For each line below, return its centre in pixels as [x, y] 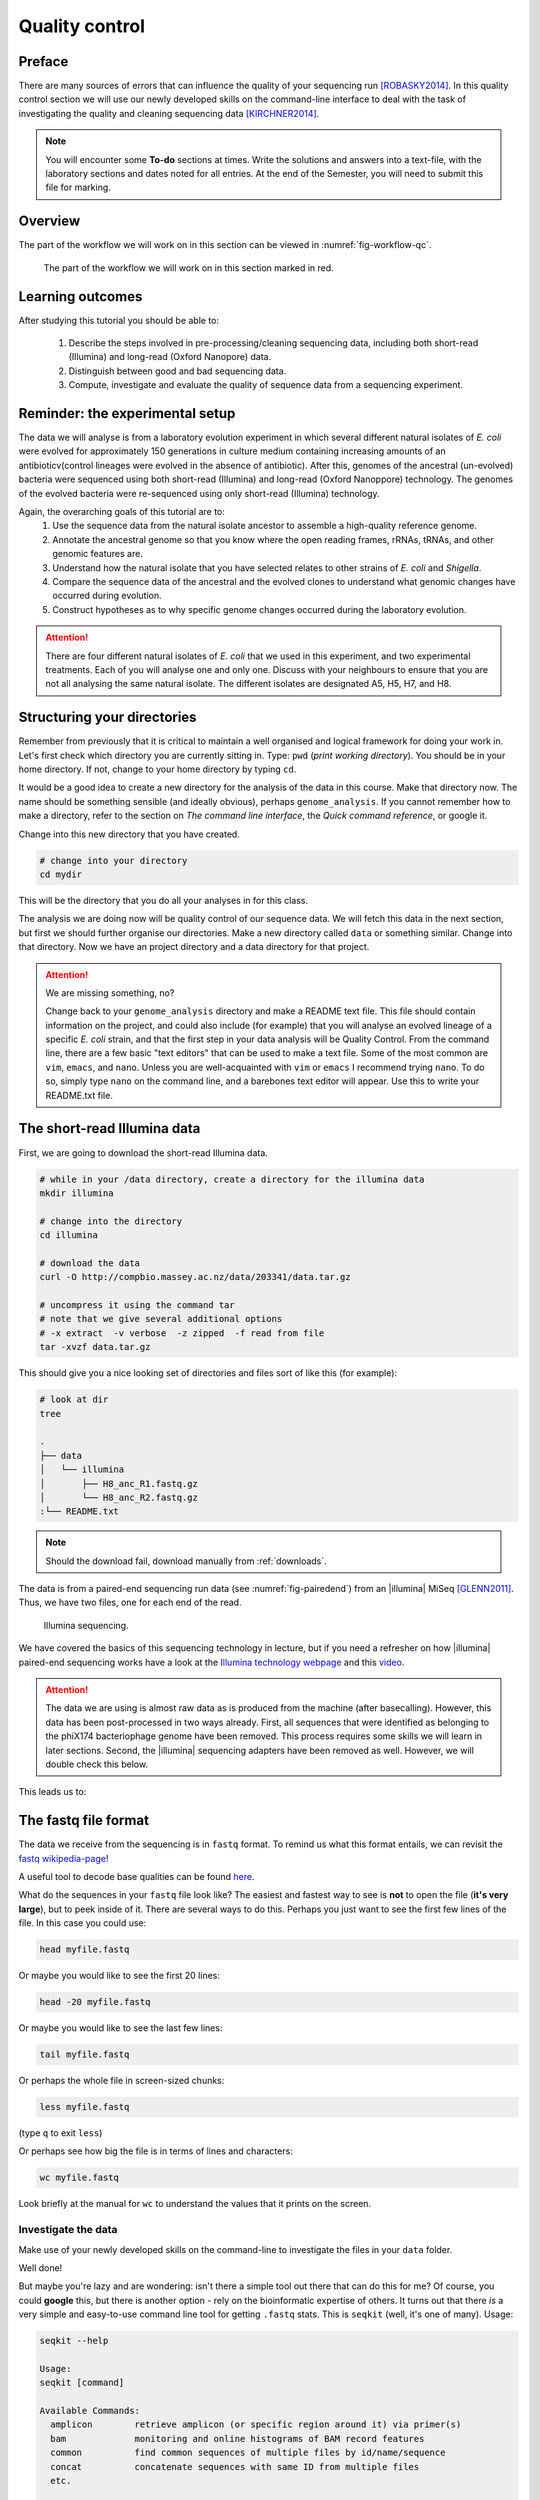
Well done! [40, 2267]
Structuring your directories [107, 717]
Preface [43, 61]
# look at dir [74, 1399]
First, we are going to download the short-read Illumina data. [143, 1152]
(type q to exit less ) [60, 2133]
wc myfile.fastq [79, 2178]
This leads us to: [52, 1792]
